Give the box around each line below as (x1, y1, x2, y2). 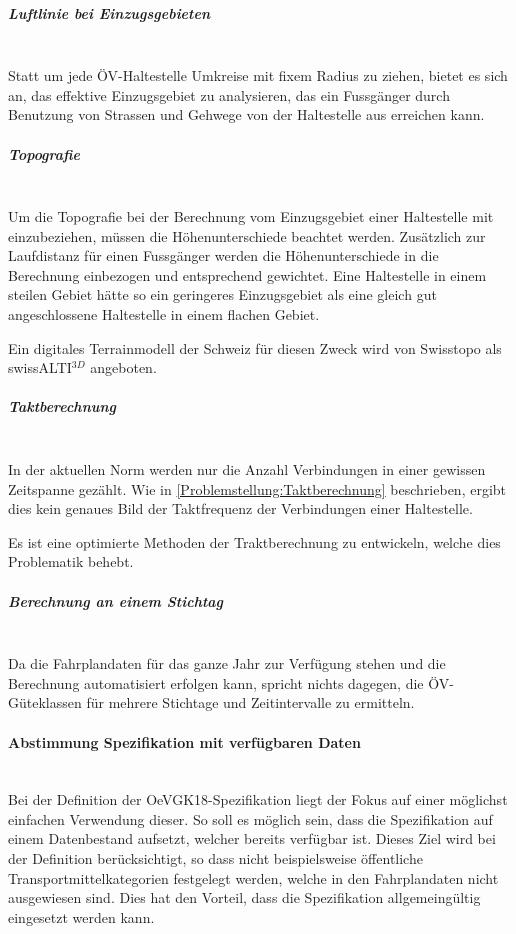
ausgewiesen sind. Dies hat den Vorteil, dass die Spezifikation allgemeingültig (8, 887, 481, 908)
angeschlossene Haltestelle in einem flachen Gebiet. (8, 304, 320, 325)
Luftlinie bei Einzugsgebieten (8, 2, 211, 23)
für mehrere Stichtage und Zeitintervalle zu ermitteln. (86, 692, 415, 713)
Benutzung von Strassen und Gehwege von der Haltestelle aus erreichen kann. (8, 104, 485, 125)
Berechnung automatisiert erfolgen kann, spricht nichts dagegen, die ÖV (8, 672, 450, 693)
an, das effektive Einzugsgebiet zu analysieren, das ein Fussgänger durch (8, 84, 450, 105)
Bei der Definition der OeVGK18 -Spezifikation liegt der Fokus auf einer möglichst (8, 789, 508, 810)
